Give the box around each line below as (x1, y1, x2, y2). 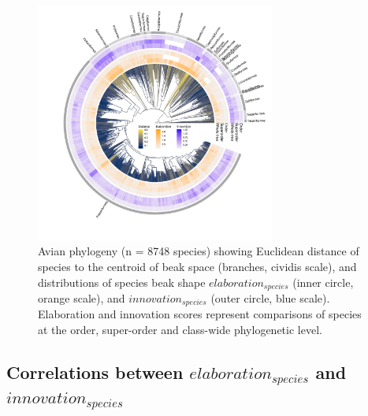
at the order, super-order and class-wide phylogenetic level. (38, 321, 322, 338)
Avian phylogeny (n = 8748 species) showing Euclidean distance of (38, 243, 359, 259)
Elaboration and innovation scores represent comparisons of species (38, 306, 362, 322)
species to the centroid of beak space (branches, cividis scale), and (38, 258, 357, 274)
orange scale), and (38, 290, 125, 306)
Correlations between (6, 360, 184, 384)
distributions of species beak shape (38, 273, 206, 290)
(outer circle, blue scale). (210, 290, 330, 306)
